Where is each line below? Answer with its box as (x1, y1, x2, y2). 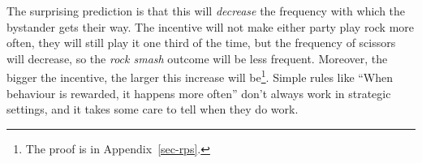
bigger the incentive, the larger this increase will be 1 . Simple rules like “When (6, 66, 394, 86)
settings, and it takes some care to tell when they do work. (6, 101, 299, 118)
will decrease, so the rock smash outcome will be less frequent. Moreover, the (6, 49, 388, 66)
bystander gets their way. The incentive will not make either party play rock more (6, 18, 415, 35)
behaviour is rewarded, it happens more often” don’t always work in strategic (6, 84, 391, 101)
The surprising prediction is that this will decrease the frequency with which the (6, 2, 406, 19)
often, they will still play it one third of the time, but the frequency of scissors (6, 34, 396, 51)
